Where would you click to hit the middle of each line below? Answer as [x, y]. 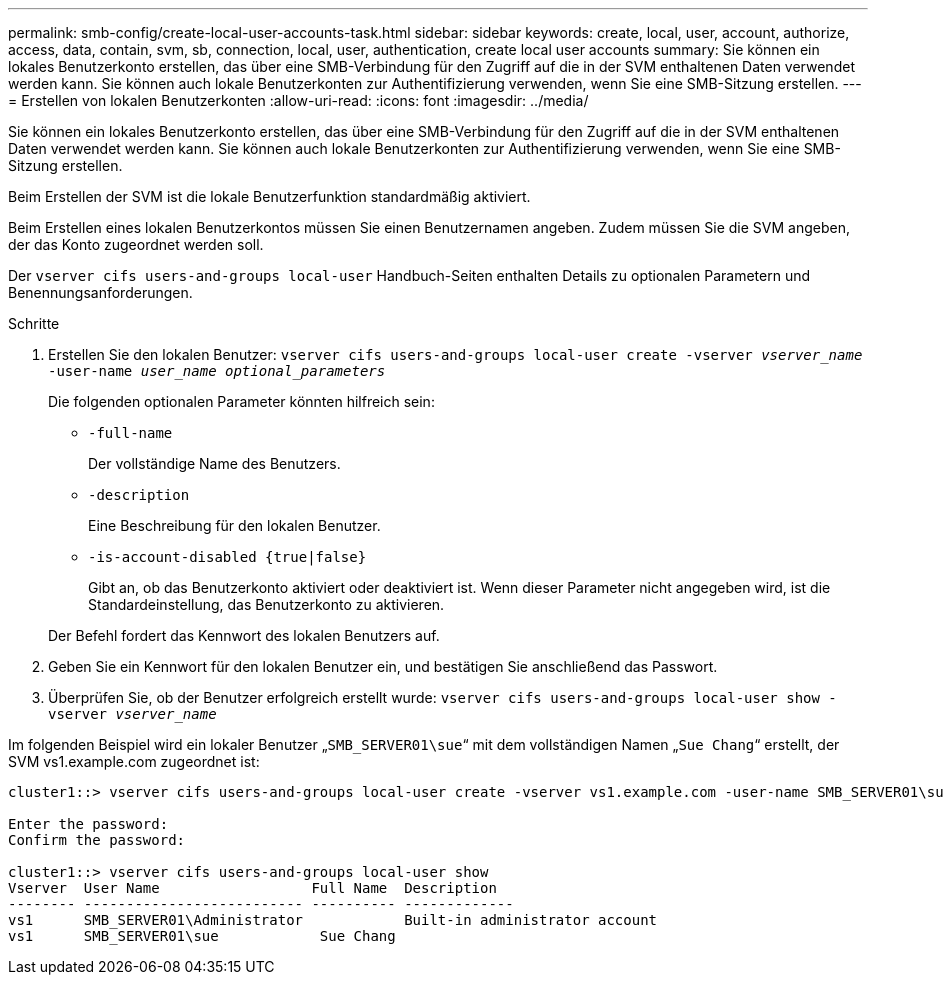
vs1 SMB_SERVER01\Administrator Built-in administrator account [333, 920]
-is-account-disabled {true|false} [227, 557]
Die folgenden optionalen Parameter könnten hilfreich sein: [241, 401]
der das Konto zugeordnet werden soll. [136, 244]
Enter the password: [88, 824]
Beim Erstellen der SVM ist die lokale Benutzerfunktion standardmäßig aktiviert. [269, 196]
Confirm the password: [97, 840]
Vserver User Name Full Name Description [252, 888]
